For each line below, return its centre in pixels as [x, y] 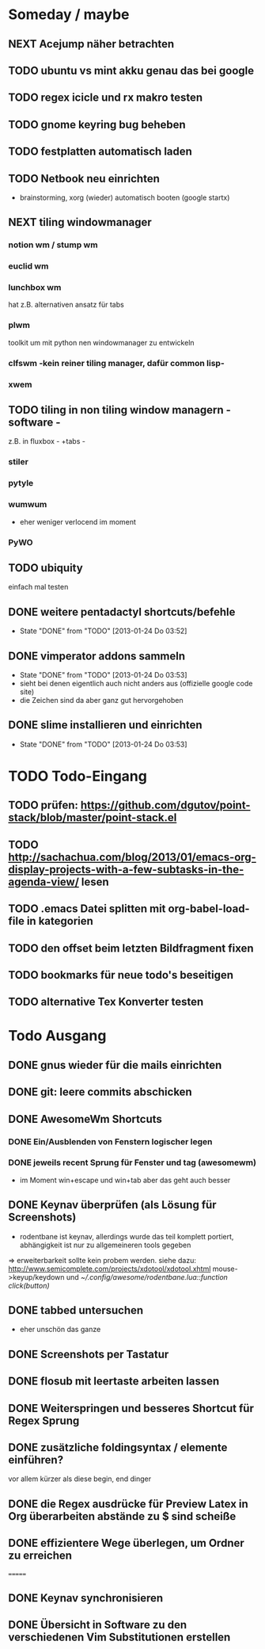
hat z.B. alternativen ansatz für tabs [66, 305]
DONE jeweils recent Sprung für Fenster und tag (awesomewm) [132, 1162]
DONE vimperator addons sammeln [97, 656]
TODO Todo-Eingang [78, 776]
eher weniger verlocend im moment [78, 521]
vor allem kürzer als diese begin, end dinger [80, 1479]
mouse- [225, 1269]
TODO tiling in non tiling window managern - [120, 410]
